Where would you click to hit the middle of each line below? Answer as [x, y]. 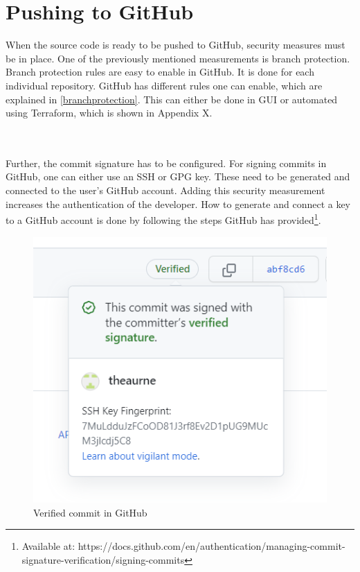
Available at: [48, 546]
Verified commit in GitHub [90, 512]
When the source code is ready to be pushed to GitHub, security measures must [175, 45]
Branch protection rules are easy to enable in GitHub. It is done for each [160, 72]
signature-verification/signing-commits [103, 559]
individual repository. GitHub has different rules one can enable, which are [164, 85]
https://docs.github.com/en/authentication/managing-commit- [211, 546]
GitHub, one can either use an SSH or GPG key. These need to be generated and [178, 176]
